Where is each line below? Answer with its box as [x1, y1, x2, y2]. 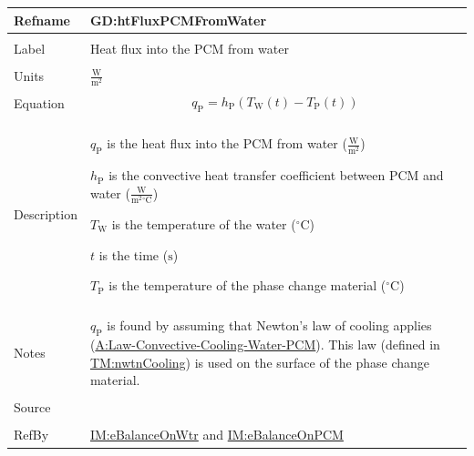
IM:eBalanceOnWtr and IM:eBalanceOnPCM [89, 425, 344, 444]
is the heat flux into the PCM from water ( [107, 134, 347, 153]
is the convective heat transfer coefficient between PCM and [108, 166, 444, 185]
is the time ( [98, 245, 169, 264]
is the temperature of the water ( [111, 214, 296, 233]
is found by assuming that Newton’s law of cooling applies [107, 316, 432, 335]
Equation [14, 94, 65, 113]
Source [14, 398, 51, 417]
